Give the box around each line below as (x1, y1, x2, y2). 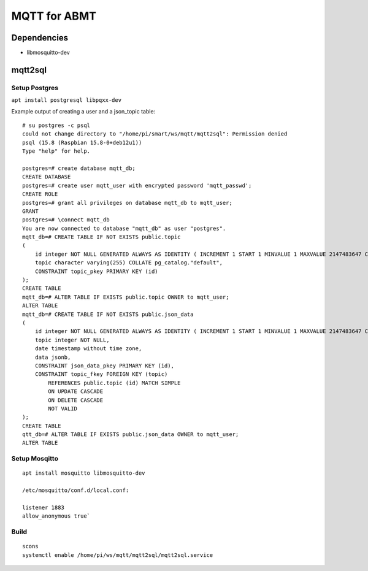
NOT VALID (48, 405, 78, 412)
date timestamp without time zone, (34, 345, 142, 352)
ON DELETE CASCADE (48, 396, 104, 404)
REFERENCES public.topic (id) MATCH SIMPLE (48, 379, 181, 386)
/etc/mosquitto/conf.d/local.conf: (22, 487, 129, 494)
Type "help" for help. (22, 148, 91, 155)
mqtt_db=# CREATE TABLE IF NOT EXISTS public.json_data (22, 310, 194, 318)
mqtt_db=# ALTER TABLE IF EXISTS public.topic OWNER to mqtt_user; (22, 293, 229, 301)
